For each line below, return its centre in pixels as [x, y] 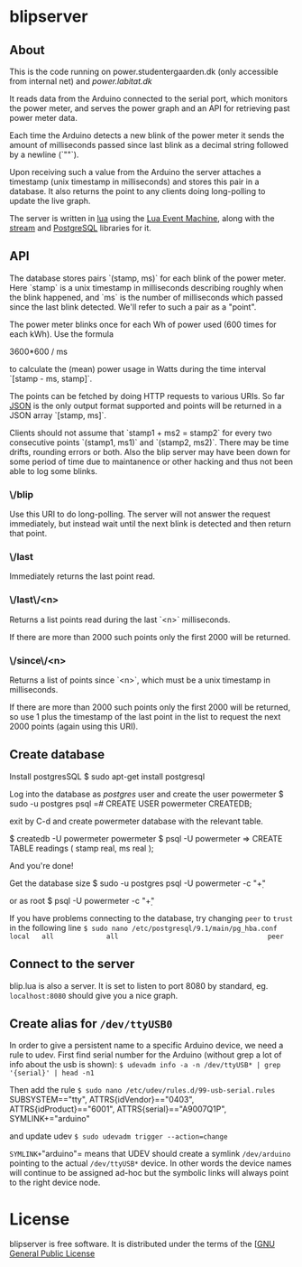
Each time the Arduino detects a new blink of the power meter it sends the [147, 135]
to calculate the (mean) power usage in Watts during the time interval [137, 368]
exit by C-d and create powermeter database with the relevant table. [137, 821]
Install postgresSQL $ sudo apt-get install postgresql [107, 776]
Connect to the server [72, 964]
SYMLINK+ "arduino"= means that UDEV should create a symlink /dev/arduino [150, 1154]
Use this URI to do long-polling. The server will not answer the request [140, 514]
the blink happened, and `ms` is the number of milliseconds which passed [146, 297]
